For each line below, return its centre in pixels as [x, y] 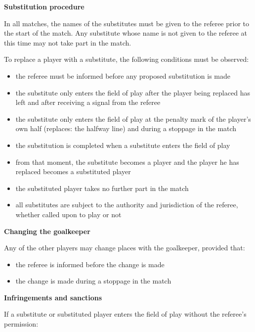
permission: [21, 324]
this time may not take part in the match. [68, 42]
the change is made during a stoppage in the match [93, 281]
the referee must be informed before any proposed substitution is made [123, 75]
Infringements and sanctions [53, 297]
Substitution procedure [44, 6]
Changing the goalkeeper [47, 231]
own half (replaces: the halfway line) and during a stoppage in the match [126, 128]
